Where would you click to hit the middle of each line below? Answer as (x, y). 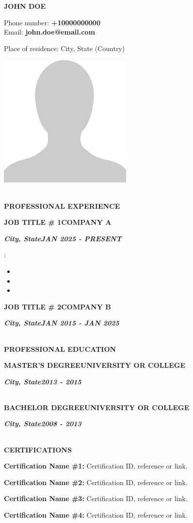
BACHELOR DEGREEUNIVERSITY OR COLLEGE (97, 407)
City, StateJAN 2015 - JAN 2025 (62, 323)
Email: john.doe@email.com (49, 32)
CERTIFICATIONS (38, 449)
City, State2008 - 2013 (43, 424)
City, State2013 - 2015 (43, 381)
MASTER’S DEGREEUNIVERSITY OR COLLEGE (95, 365)
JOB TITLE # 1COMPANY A (58, 222)
